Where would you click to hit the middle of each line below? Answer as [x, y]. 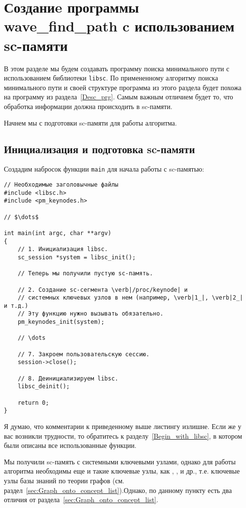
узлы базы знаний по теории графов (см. [64, 480]
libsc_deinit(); [44, 387]
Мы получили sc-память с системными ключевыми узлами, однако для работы [120, 461]
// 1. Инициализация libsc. [63, 249]
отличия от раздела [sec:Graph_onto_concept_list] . [81, 500]
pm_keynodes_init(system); [61, 322]
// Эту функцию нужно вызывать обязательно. [91, 314]
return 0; [33, 403]
